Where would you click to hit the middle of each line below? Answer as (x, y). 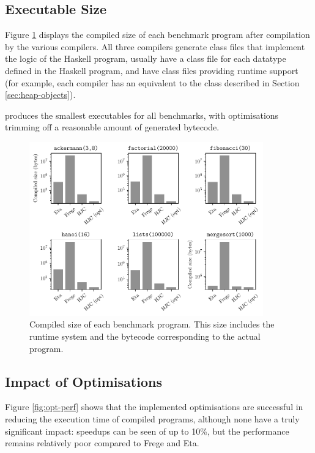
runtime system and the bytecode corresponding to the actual (145, 336)
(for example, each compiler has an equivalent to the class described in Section (152, 82)
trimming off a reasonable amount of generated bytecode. (112, 127)
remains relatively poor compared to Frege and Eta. (102, 443)
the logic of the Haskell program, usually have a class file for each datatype (146, 58)
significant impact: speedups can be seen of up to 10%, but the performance (147, 431)
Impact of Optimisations (83, 381)
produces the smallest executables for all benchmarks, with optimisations (142, 115)
